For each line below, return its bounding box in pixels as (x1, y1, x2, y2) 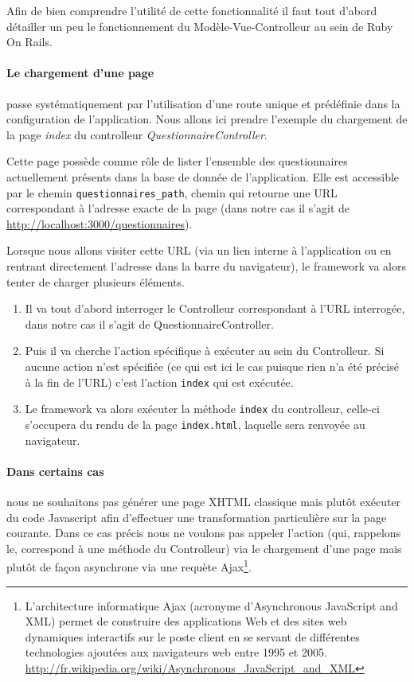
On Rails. (6, 33, 53, 50)
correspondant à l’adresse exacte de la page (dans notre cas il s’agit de (6, 200, 350, 216)
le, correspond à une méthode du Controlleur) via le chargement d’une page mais (6, 540, 402, 556)
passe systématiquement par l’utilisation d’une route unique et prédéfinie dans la (6, 95, 400, 111)
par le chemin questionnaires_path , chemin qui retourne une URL (6, 184, 338, 201)
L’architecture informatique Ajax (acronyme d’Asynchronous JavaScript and (25, 597, 398, 614)
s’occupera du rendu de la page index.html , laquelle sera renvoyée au (25, 415, 365, 432)
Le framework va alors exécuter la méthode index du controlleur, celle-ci (25, 400, 380, 417)
